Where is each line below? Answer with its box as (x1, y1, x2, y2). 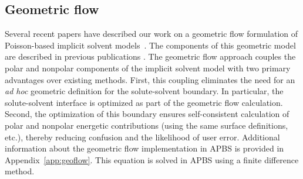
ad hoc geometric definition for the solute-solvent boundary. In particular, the (5, 85, 284, 97)
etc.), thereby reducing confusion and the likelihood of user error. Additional (5, 130, 280, 143)
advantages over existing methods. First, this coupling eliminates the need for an (5, 73, 295, 85)
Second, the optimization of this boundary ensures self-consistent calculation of (5, 108, 289, 120)
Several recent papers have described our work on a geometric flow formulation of (5, 27, 298, 40)
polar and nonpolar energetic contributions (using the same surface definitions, (5, 119, 288, 131)
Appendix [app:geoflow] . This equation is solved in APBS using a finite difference (5, 153, 299, 166)
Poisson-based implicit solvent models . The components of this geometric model (5, 39, 296, 51)
